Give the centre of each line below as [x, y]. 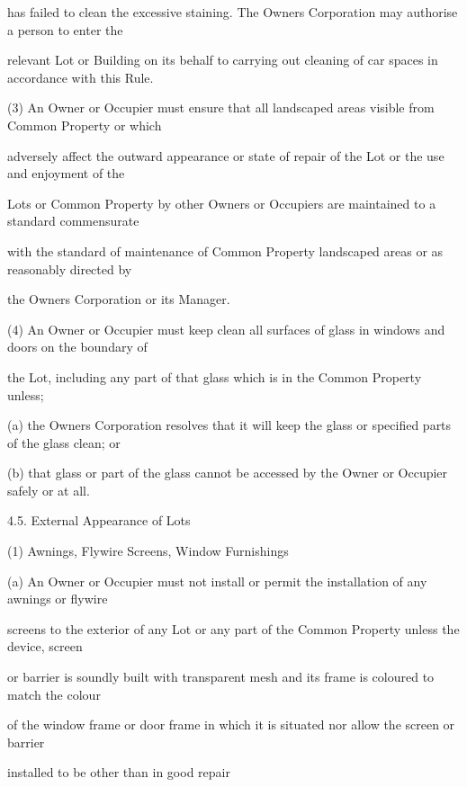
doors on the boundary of [77, 347]
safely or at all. [49, 490]
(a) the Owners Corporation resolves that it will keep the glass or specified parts [229, 425]
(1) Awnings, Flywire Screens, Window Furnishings [148, 551]
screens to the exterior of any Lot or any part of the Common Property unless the [233, 628]
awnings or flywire [58, 599]
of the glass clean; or [64, 442]
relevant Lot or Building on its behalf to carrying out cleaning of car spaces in [223, 60]
